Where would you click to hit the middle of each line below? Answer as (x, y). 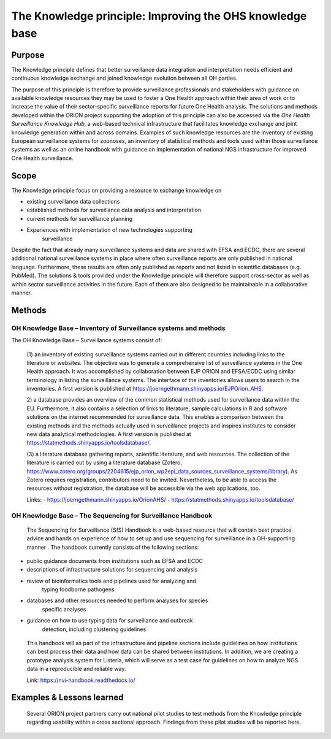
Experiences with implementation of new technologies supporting (110, 230)
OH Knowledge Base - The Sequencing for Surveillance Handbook (112, 515)
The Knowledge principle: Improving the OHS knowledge (159, 16)
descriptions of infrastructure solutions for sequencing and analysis (112, 570)
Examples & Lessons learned (67, 698)
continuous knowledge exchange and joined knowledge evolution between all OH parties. (124, 78)
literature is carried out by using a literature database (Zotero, (105, 462)
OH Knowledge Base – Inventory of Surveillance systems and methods (119, 328)
